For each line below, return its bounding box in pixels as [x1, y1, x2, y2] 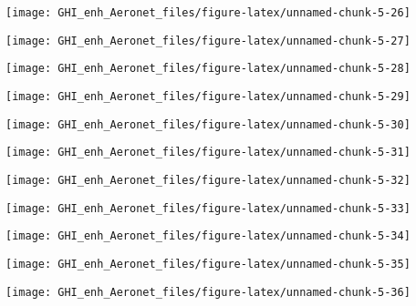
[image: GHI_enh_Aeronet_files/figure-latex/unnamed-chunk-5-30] [5, 117, 411, 131]
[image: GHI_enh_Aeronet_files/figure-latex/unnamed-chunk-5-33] [5, 201, 411, 215]
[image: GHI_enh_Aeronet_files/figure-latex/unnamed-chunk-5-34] [5, 229, 411, 243]
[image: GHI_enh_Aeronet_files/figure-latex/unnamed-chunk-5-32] [5, 173, 411, 187]
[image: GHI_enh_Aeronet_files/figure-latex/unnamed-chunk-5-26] [5, 6, 411, 19]
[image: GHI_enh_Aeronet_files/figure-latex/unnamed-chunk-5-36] [5, 285, 411, 299]
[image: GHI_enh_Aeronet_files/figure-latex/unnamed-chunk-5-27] [5, 34, 411, 47]
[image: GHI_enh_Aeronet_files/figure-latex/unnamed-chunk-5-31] [5, 146, 411, 159]
